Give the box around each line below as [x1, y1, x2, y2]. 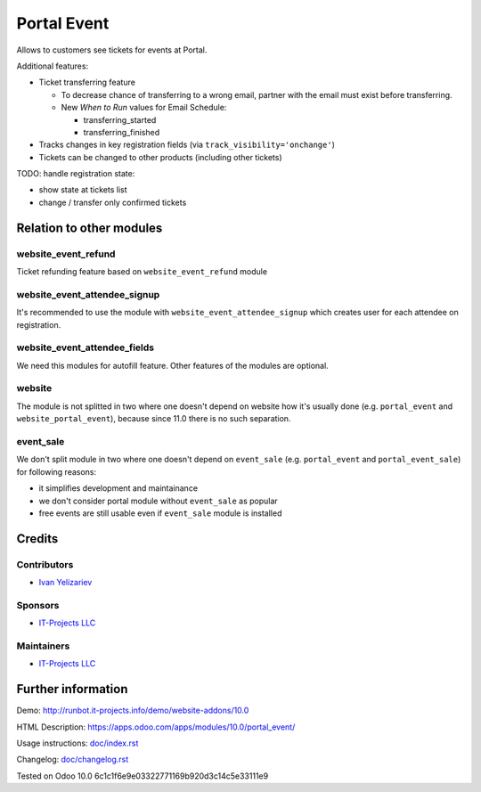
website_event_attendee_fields [16, 341, 155, 354]
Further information [16, 682, 128, 697]
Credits [16, 531, 59, 546]
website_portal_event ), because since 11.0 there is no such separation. [16, 413, 291, 424]
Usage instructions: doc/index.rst [16, 738, 139, 748]
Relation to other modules [16, 220, 163, 235]
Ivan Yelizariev [38, 577, 93, 588]
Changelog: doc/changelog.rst [16, 754, 129, 765]
